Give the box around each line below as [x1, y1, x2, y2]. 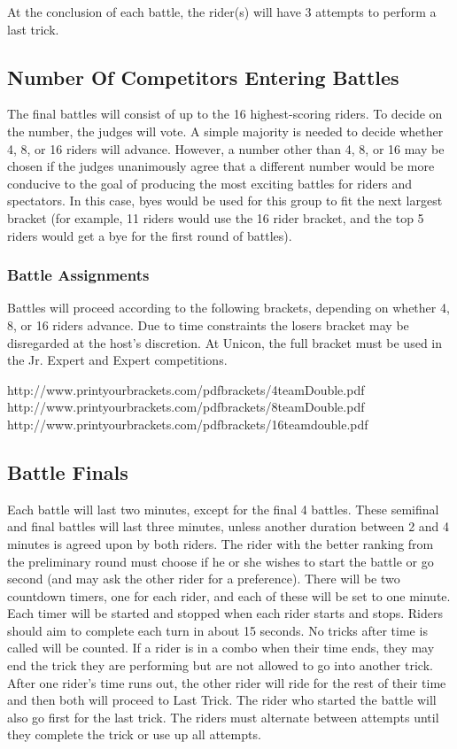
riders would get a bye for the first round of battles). [7, 226, 292, 244]
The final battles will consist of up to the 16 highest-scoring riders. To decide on [7, 104, 443, 123]
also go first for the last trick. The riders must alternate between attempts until [7, 707, 439, 726]
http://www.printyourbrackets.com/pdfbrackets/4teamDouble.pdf [7, 380, 365, 398]
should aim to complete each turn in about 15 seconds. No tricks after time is [7, 621, 428, 639]
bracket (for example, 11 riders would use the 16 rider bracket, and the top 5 [7, 208, 424, 227]
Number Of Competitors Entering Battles [7, 63, 399, 90]
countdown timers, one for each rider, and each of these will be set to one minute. [7, 586, 451, 605]
